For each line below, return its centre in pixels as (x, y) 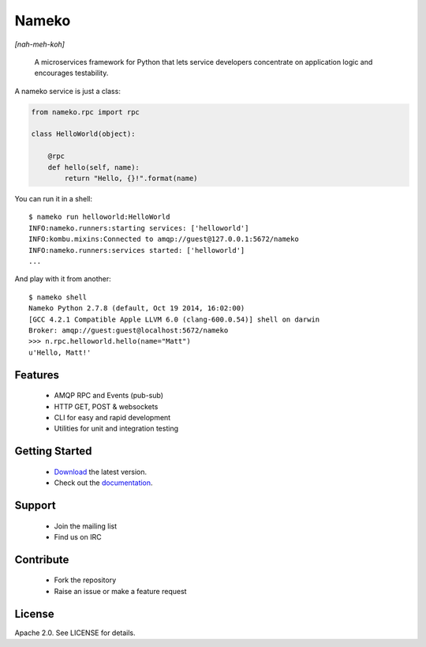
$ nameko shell (58, 297)
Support (35, 505)
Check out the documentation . (103, 483)
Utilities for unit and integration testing (116, 429)
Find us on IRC (78, 536)
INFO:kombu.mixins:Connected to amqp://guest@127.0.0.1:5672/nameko (164, 239)
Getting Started (53, 451)
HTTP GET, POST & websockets (106, 406)
